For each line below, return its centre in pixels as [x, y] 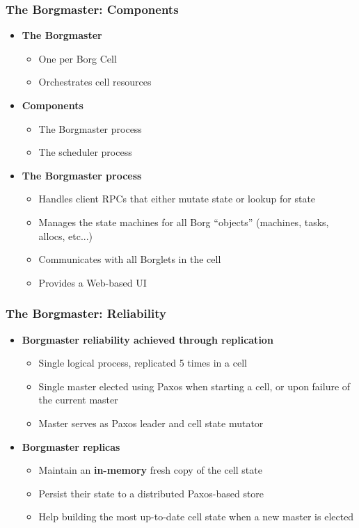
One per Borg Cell [78, 58]
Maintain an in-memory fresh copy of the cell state [150, 470]
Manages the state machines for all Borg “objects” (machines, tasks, [184, 222]
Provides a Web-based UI [93, 282]
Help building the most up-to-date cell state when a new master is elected [196, 517]
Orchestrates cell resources [95, 82]
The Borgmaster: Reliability [86, 313]
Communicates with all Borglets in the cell [130, 259]
